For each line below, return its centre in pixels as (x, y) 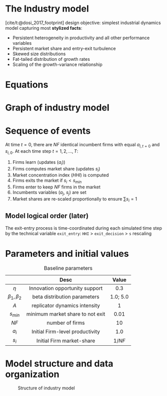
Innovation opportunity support (66, 288)
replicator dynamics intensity (66, 306)
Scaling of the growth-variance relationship (57, 64)
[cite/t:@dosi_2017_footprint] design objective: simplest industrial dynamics (83, 23)
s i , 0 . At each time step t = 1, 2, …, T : (42, 152)
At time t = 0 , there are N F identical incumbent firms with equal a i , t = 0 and (82, 145)
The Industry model (47, 9)
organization (32, 374)
